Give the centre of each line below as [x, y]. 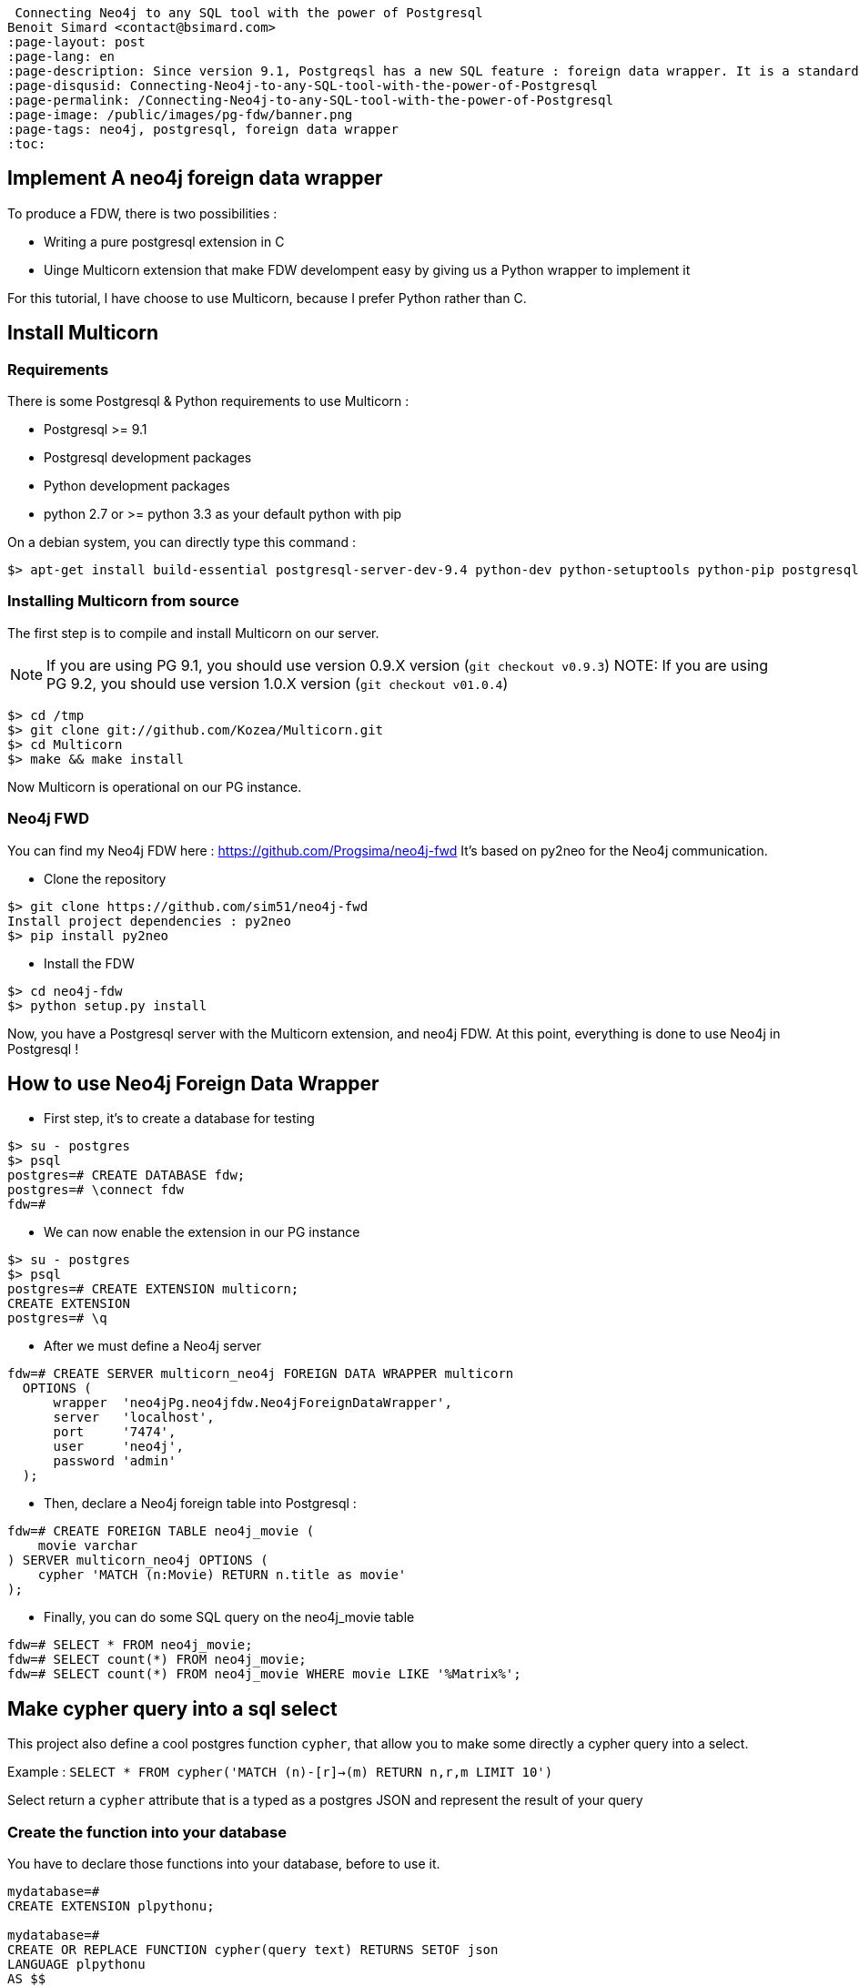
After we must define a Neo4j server [152, 1346]
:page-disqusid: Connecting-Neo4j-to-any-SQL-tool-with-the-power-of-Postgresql [303, 86]
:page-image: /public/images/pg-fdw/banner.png [180, 115]
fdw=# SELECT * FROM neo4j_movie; [130, 1645]
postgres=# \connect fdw [96, 1190]
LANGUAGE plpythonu [76, 1964]
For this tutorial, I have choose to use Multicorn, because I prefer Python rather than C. [267, 298]
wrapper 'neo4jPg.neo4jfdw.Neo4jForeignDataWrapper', [253, 1403]
